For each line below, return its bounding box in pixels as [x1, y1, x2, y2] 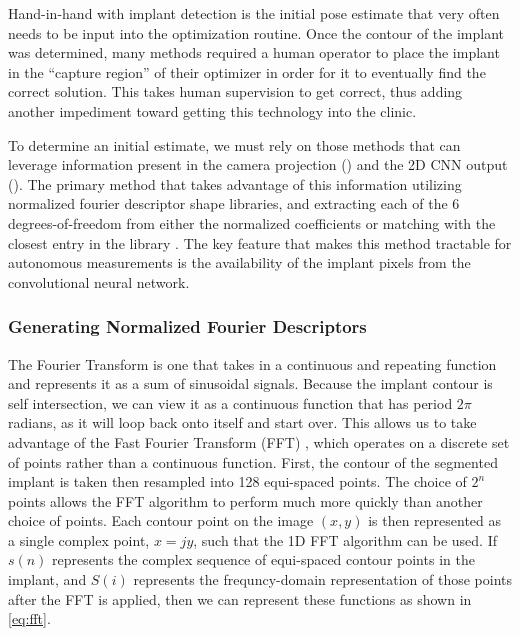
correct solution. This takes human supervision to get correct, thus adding [8, 81, 463, 102]
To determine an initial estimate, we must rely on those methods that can [8, 134, 461, 155]
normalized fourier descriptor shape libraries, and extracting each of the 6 [8, 193, 460, 214]
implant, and [8, 569, 87, 590]
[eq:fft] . [8, 608, 51, 629]
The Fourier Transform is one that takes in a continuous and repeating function [8, 353, 497, 374]
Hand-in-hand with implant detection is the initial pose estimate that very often [8, 3, 500, 23]
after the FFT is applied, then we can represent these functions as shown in [8, 588, 472, 609]
